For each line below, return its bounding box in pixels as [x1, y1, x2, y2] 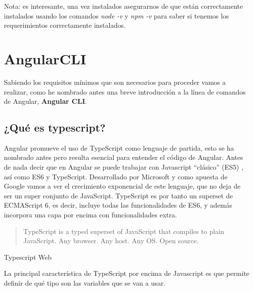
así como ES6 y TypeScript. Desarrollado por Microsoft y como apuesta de [4, 171, 228, 181]
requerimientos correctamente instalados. [4, 20, 126, 30]
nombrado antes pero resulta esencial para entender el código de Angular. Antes [4, 152, 243, 162]
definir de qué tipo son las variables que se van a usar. [4, 278, 166, 288]
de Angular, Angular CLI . [4, 96, 87, 106]
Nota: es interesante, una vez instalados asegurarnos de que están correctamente [4, 1, 243, 11]
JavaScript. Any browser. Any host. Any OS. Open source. [23, 235, 199, 246]
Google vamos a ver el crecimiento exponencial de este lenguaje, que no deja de [4, 181, 241, 191]
